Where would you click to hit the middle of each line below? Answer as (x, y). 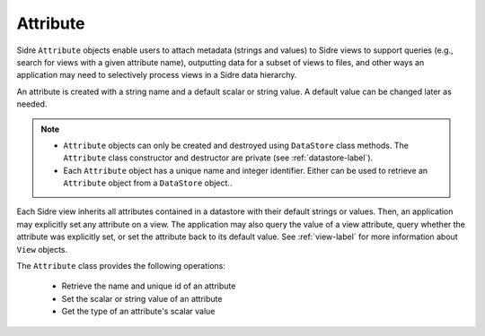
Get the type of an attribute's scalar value (138, 311)
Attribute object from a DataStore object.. (148, 183)
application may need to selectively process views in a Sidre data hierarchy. (157, 75)
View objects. (42, 249)
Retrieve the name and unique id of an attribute (149, 286)
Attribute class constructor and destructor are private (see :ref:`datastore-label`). (218, 158)
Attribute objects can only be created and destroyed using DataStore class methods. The (236, 145)
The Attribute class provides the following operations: (121, 266)
